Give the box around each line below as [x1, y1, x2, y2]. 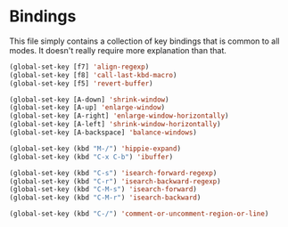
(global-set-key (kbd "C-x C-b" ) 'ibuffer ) [9, 152, 174, 161]
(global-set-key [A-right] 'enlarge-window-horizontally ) [9, 111, 229, 121]
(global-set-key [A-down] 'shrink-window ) [9, 95, 169, 104]
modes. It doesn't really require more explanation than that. [9, 45, 227, 55]
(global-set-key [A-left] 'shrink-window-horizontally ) [9, 120, 221, 129]
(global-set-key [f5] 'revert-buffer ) [9, 78, 153, 88]
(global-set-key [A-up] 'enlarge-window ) [9, 103, 166, 112]
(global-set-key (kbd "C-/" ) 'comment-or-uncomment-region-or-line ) [9, 209, 269, 219]
